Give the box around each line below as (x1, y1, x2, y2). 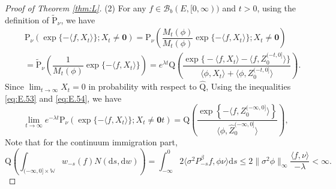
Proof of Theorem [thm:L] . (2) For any (5, 2, 146, 14)
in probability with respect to (88, 80, 197, 93)
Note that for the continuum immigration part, (5, 136, 178, 148)
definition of (5, 13, 49, 26)
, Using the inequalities (206, 80, 291, 93)
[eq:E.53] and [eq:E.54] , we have (5, 92, 122, 104)
